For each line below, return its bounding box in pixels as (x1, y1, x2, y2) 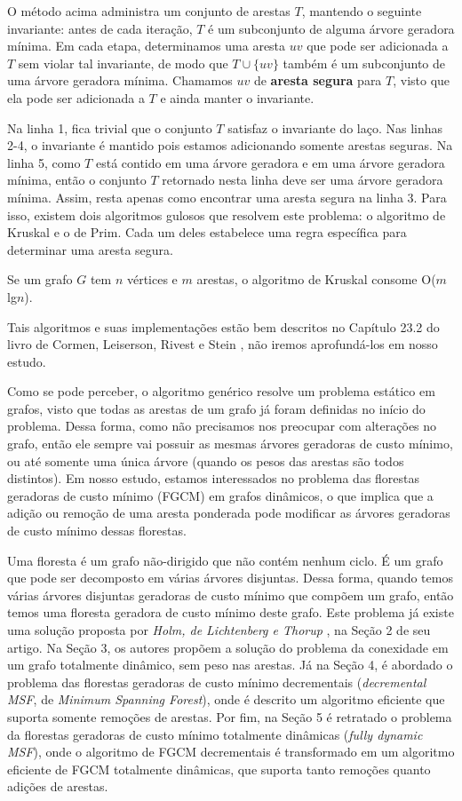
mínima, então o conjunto (7, 171, 147, 189)
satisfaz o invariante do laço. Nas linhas (227, 118, 443, 137)
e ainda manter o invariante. (160, 88, 315, 107)
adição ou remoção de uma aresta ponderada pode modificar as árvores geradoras (7, 504, 450, 522)
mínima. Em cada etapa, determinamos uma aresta (7, 36, 286, 55)
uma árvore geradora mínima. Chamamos (7, 71, 233, 90)
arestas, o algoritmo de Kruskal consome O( (196, 270, 436, 289)
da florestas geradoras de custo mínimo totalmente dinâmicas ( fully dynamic (7, 725, 423, 743)
